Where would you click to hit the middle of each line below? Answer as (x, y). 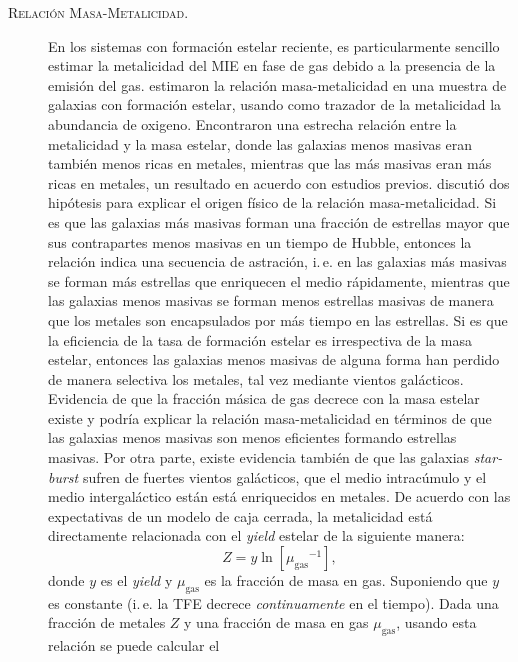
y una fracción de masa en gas (276, 622)
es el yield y (136, 580)
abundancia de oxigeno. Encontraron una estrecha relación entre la (252, 123)
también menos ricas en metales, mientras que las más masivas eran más (270, 163)
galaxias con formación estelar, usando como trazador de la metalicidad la (275, 104)
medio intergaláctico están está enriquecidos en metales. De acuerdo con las (279, 496)
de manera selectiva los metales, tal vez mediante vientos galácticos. (256, 378)
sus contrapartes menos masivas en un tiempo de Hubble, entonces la (260, 241)
